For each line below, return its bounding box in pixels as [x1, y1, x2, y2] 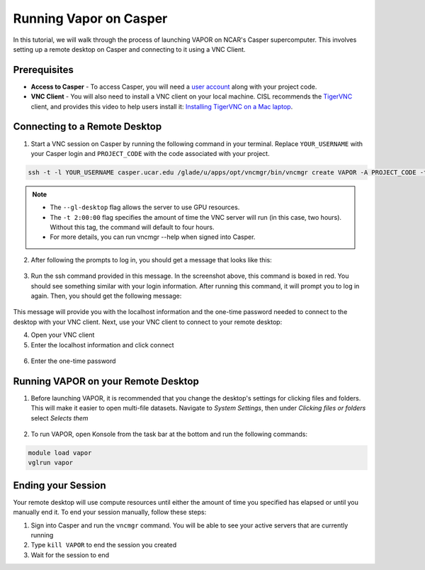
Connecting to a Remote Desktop [13, 121, 162, 133]
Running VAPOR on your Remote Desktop [13, 375, 200, 387]
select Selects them [30, 413, 89, 422]
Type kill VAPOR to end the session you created [30, 541, 177, 549]
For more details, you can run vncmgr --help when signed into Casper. [50, 233, 256, 241]
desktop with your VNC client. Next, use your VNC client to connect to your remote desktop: [13, 318, 283, 326]
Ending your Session [13, 479, 106, 491]
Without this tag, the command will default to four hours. [50, 223, 215, 232]
